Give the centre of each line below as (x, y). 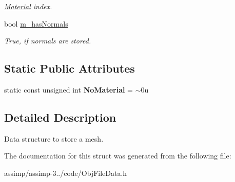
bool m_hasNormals (36, 23)
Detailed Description (60, 117)
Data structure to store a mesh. (54, 138)
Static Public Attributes (70, 68)
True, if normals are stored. (48, 41)
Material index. (28, 6)
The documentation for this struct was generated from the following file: (118, 156)
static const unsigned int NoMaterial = (68, 89)
